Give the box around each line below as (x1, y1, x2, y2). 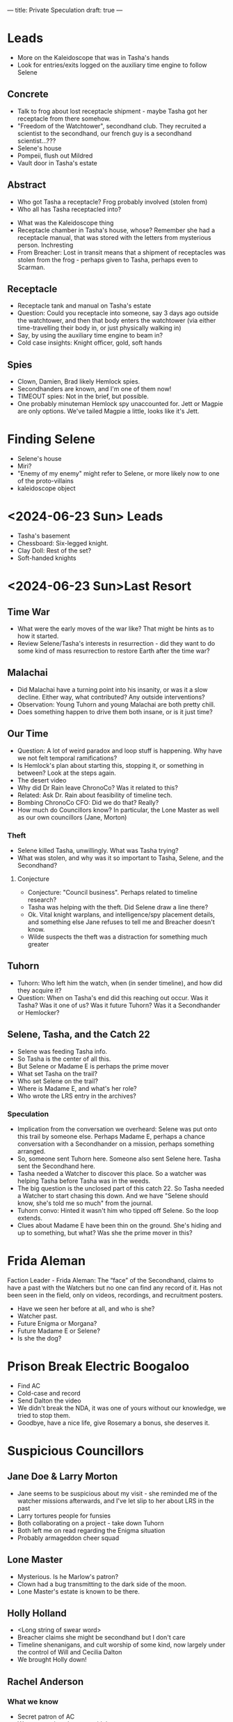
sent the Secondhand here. (17, 1161, 96, 1170)
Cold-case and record (17, 1389, 81, 1397)
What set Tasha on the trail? (17, 1069, 97, 1078)
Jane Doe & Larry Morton (7, 1471, 118, 1483)
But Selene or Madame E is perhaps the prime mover (17, 1062, 169, 1070)
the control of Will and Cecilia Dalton (17, 1648, 122, 1656)
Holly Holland (7, 1607, 67, 1619)
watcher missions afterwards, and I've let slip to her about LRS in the (17, 1496, 214, 1505)
